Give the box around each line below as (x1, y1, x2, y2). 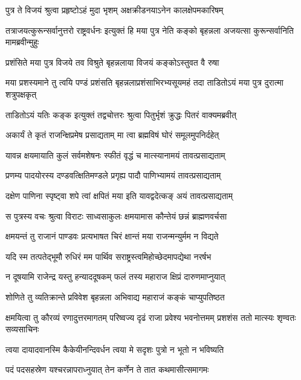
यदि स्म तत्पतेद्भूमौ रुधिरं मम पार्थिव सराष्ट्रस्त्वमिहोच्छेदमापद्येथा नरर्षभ (5, 250, 212, 262)
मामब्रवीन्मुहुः (5, 36, 39, 48)
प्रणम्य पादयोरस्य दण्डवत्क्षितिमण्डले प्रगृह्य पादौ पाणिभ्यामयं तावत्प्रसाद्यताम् (5, 169, 221, 182)
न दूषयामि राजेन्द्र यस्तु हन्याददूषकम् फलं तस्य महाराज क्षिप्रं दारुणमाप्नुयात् (5, 270, 225, 283)
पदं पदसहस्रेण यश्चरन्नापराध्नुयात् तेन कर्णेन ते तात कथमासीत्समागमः (5, 363, 209, 376)
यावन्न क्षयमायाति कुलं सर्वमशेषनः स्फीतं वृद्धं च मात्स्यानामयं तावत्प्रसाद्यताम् (5, 148, 225, 161)
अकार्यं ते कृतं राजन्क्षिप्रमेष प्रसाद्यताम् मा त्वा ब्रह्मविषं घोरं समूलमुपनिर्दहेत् (5, 128, 219, 141)
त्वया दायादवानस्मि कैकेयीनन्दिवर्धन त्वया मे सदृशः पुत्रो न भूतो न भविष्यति (5, 343, 224, 355)
